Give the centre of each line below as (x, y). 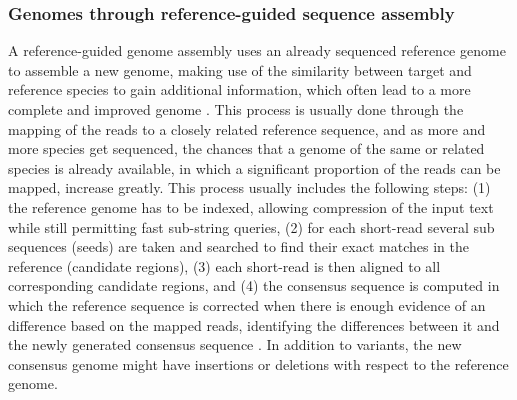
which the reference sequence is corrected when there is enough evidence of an (247, 304)
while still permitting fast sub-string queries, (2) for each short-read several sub (251, 226)
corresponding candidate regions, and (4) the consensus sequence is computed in (254, 285)
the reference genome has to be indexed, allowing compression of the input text (251, 206)
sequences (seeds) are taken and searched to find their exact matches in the (238, 246)
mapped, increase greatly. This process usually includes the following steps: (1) (249, 187)
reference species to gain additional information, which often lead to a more (239, 89)
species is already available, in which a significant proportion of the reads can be (254, 167)
